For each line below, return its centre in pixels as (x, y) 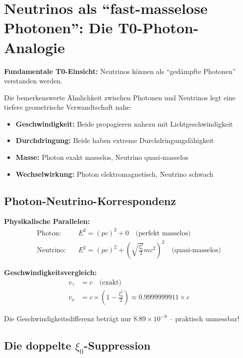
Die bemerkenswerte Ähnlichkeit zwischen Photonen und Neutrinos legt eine (120, 97)
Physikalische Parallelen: (47, 221)
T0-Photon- (158, 28)
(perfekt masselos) (163, 233)
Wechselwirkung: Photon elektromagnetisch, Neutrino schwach (115, 174)
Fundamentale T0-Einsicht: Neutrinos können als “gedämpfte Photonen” (120, 71)
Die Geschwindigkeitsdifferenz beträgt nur (68, 319)
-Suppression (117, 345)
